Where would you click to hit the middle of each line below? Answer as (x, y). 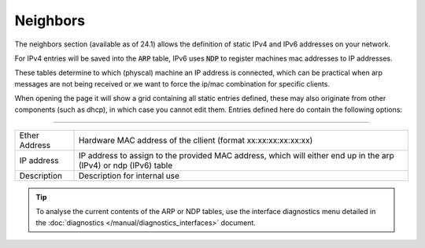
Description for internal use (129, 176)
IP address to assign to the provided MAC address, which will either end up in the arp (237, 155)
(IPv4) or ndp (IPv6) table (126, 165)
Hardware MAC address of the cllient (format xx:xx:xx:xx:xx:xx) (196, 140)
